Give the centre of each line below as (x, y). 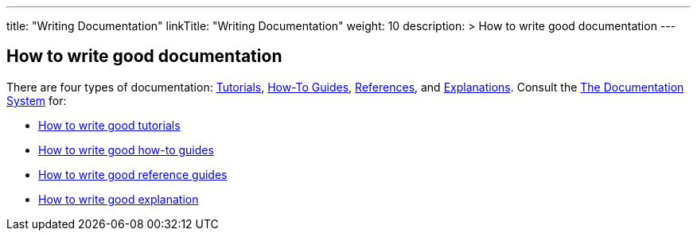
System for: (37, 100)
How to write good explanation (119, 199)
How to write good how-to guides (126, 150)
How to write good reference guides (133, 174)
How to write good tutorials (109, 125)
